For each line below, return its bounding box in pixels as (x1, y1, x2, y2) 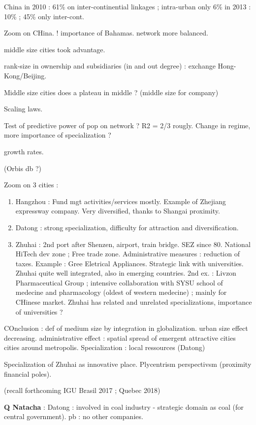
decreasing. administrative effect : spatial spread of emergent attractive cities (4, 332, 236, 343)
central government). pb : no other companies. (4, 411, 143, 422)
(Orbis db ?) (4, 163, 41, 173)
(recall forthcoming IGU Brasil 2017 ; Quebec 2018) (4, 385, 160, 395)
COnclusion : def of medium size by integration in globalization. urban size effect (4, 323, 248, 333)
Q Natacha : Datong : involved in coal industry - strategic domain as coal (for (4, 401, 244, 412)
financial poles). (4, 368, 52, 379)
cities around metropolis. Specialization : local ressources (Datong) (4, 342, 205, 353)
